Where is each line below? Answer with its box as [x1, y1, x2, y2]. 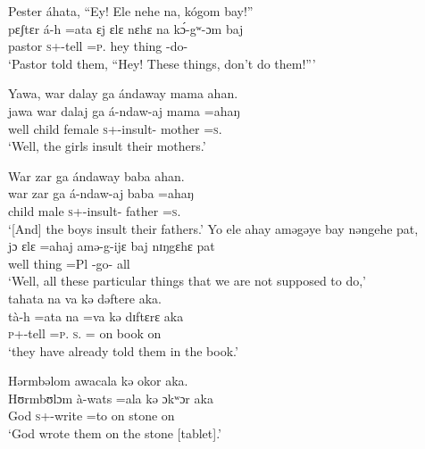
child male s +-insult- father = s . [8, 201, 181, 220]
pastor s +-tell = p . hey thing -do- [8, 37, 188, 55]
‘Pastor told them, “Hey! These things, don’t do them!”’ [8, 54, 316, 72]
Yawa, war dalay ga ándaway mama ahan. [8, 84, 238, 103]
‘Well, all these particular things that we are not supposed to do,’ [8, 271, 367, 290]
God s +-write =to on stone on [8, 406, 175, 425]
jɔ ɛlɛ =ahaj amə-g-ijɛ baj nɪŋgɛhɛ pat [8, 237, 215, 255]
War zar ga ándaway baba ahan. [8, 166, 185, 185]
